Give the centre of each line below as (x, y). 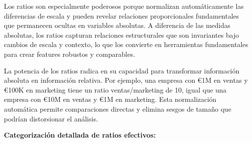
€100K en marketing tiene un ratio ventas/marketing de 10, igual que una (115, 89)
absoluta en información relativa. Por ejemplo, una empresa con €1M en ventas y (126, 80)
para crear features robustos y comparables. (70, 54)
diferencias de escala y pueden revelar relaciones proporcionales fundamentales (122, 15)
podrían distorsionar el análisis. (51, 118)
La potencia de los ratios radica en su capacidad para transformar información (122, 70)
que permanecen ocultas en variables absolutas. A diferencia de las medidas (117, 25)
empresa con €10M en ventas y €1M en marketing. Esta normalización (110, 99)
